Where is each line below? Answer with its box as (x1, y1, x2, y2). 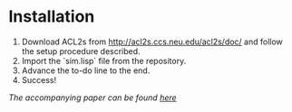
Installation (8, 6, 95, 27)
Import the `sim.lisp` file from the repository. (21, 55, 187, 66)
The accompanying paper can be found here (8, 92, 178, 103)
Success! (21, 74, 57, 85)
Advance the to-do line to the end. (21, 65, 151, 76)
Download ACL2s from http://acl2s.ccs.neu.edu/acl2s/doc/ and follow (21, 36, 283, 47)
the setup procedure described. (21, 45, 141, 56)
